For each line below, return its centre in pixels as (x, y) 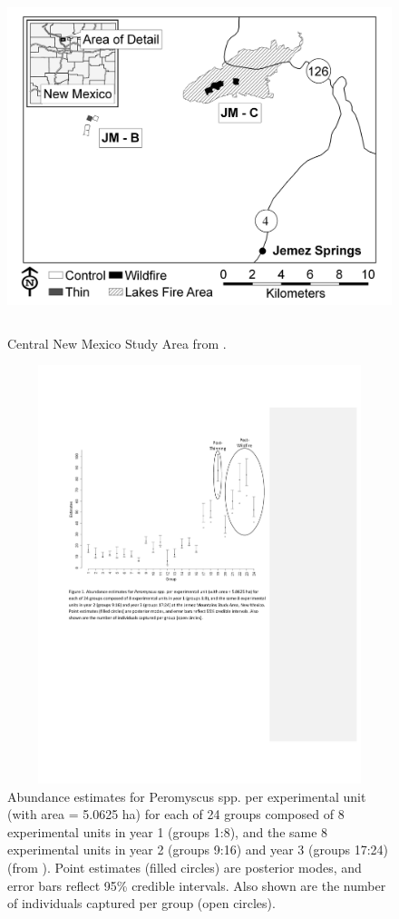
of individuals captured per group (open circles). (141, 903)
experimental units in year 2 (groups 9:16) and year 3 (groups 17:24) (198, 850)
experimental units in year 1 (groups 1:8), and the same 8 (168, 831)
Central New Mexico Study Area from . (117, 343)
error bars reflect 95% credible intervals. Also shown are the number (197, 885)
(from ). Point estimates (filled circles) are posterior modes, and (185, 867)
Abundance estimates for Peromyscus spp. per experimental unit (187, 796)
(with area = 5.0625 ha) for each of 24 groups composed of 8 (176, 814)
